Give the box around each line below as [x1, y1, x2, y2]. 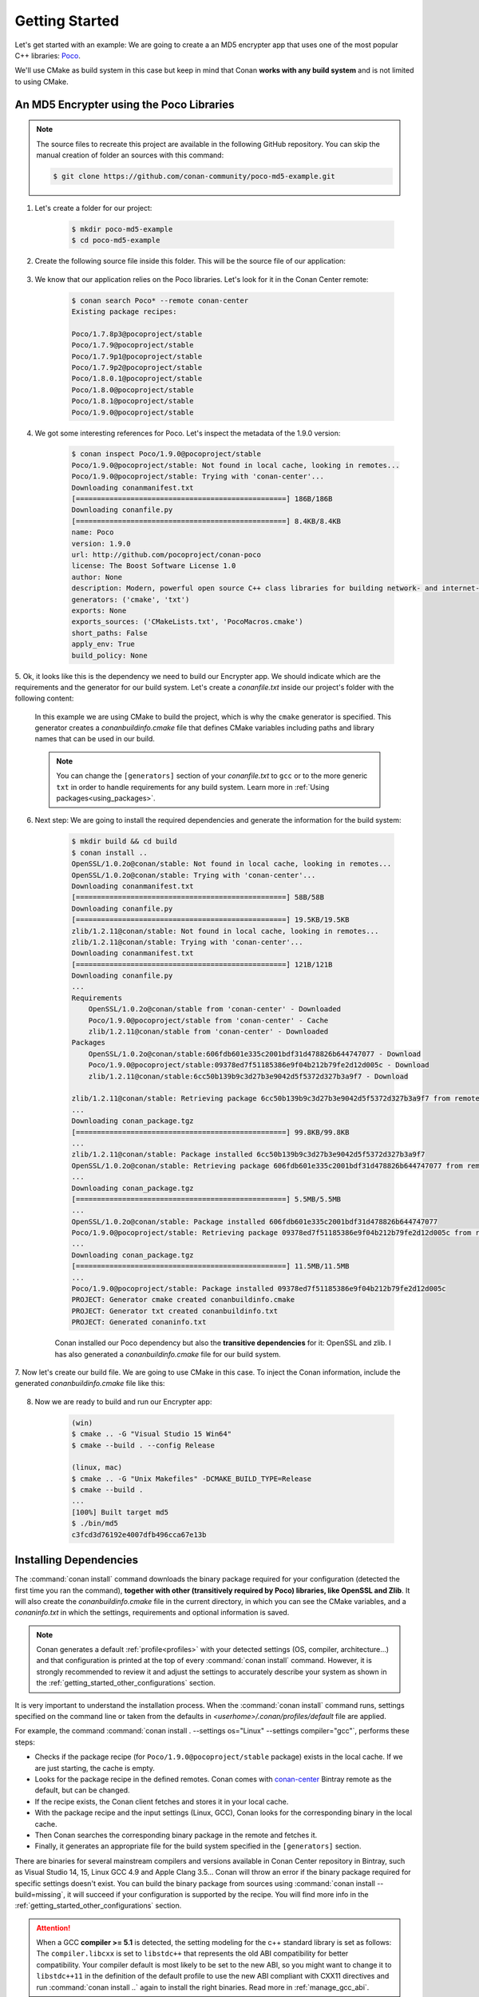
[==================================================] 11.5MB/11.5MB [71, 1262, 350, 1271]
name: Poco [71, 528, 114, 537]
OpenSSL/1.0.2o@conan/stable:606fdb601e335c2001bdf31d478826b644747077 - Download [88, 1049, 422, 1058]
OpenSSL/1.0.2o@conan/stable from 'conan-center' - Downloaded [88, 1005, 342, 1014]
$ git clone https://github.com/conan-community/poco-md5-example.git [53, 172, 335, 181]
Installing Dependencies [14, 1554, 139, 1567]
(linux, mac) [71, 1463, 123, 1472]
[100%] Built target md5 [71, 1507, 169, 1517]
